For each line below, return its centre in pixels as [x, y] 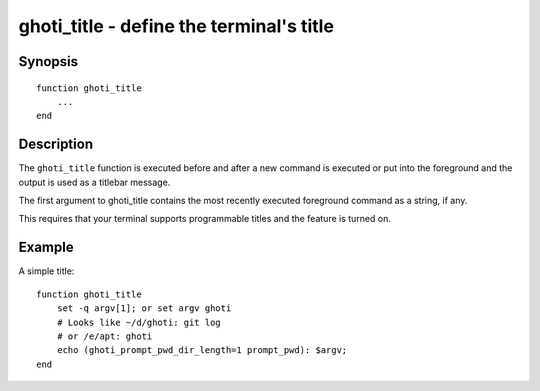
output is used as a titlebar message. [94, 182]
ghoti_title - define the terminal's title [176, 26]
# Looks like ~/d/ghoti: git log [139, 322]
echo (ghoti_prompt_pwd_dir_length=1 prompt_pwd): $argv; [202, 350]
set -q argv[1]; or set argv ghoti [144, 308]
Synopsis [48, 61]
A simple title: [46, 271]
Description [56, 144]
